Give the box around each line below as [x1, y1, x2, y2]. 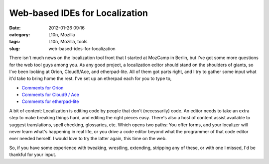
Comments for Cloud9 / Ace [21, 92, 80, 98]
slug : [9, 45, 20, 52]
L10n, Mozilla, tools [48, 39, 88, 45]
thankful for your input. [9, 152, 57, 158]
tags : [9, 39, 20, 45]
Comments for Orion [21, 84, 64, 90]
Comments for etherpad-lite [21, 98, 79, 104]
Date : [9, 25, 21, 31]
